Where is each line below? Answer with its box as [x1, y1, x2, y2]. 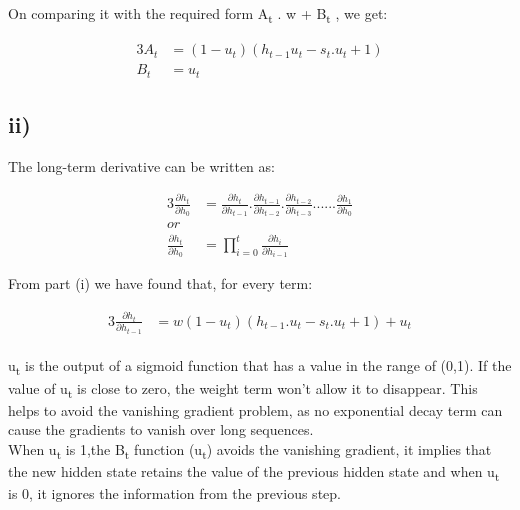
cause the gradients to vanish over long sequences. [8, 419, 314, 440]
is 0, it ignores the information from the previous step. [8, 483, 341, 504]
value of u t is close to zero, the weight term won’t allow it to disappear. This [8, 377, 478, 401]
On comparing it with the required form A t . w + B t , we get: [8, 3, 388, 26]
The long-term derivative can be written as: [8, 155, 275, 176]
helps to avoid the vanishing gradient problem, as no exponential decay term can [8, 399, 503, 420]
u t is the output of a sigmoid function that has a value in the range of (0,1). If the [8, 355, 512, 379]
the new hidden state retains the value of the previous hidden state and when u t [8, 461, 500, 484]
